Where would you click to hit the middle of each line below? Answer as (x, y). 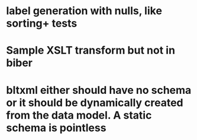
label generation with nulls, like (84, 11)
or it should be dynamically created (95, 102)
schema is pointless (56, 128)
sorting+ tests (42, 23)
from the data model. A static (79, 115)
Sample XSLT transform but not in (91, 51)
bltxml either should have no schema (99, 90)
